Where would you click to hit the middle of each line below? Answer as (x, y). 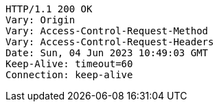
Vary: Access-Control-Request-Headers (110, 42)
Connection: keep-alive (69, 75)
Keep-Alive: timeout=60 (69, 64)
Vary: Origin (41, 20)
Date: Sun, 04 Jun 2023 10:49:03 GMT (107, 53)
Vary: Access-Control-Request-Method (107, 31)
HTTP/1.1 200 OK (49, 9)
